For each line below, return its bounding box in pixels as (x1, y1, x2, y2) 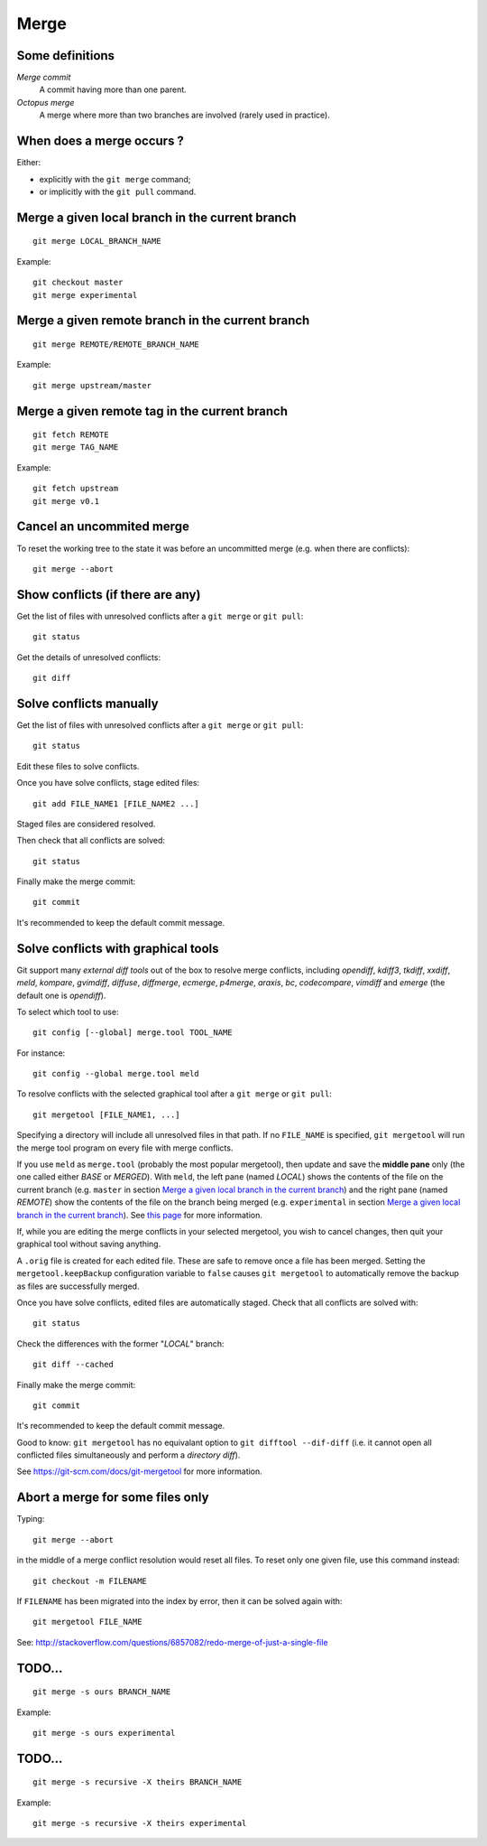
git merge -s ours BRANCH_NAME (32, 1687, 171, 1697)
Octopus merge (16, 97, 75, 107)
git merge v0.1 (32, 496, 100, 506)
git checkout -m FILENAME (32, 1576, 148, 1586)
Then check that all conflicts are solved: (16, 835, 166, 846)
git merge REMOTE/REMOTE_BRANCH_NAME (32, 339, 200, 350)
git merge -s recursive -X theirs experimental (32, 1818, 247, 1829)
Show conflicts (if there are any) (16, 587, 201, 602)
